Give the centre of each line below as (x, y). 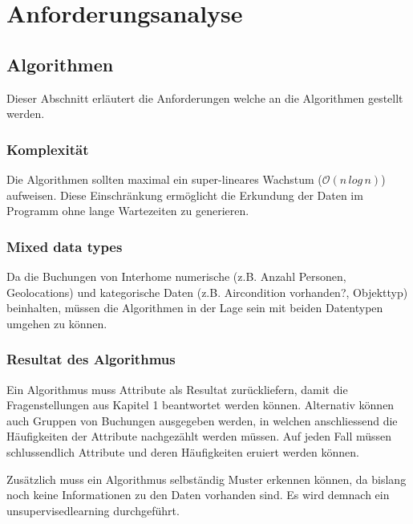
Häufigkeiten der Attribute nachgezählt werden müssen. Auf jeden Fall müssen (199, 436)
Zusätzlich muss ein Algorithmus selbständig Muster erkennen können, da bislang (206, 479)
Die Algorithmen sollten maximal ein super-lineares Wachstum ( (164, 179)
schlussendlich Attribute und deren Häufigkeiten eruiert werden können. (183, 451)
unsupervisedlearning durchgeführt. (93, 510)
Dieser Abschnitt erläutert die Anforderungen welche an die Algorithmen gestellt (205, 97)
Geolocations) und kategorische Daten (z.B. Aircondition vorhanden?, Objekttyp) (207, 292)
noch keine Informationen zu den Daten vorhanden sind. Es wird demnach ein (198, 495)
